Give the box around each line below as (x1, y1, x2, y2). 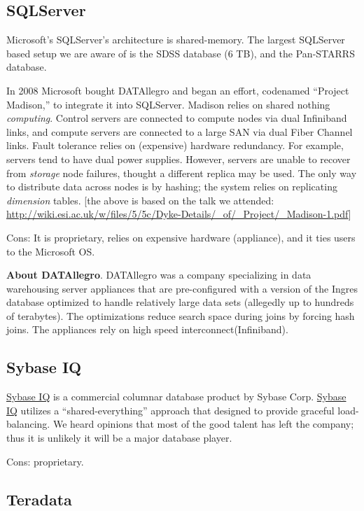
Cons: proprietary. (6, 454, 84, 468)
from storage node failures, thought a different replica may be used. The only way (6, 165, 357, 180)
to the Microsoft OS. (6, 244, 95, 258)
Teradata (6, 488, 72, 510)
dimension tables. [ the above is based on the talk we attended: (6, 192, 274, 207)
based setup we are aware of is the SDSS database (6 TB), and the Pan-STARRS (6, 45, 355, 60)
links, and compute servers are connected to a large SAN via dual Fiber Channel (6, 124, 353, 139)
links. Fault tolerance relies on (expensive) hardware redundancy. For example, (6, 138, 344, 153)
